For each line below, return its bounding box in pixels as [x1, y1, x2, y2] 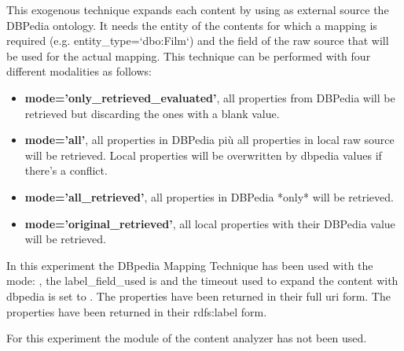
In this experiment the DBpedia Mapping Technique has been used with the [6, 257, 373, 273]
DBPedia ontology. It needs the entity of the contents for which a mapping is [6, 17, 377, 33]
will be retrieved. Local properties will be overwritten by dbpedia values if [24, 146, 382, 163]
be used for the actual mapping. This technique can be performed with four [6, 47, 371, 64]
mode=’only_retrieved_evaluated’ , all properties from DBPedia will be [24, 89, 395, 105]
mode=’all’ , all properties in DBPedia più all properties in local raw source [24, 131, 395, 148]
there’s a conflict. [24, 162, 108, 179]
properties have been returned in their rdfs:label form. [6, 303, 267, 320]
